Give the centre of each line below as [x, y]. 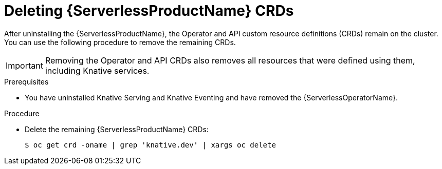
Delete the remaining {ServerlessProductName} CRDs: [117, 129]
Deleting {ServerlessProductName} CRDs [149, 11]
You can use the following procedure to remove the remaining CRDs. [120, 42]
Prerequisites [26, 81]
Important [24, 65]
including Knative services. [97, 70]
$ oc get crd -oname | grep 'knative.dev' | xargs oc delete [150, 145]
